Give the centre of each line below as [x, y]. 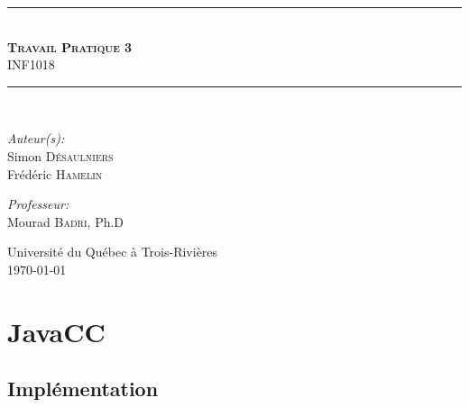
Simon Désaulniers [60, 155]
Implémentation [83, 389]
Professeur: [38, 204]
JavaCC [56, 331]
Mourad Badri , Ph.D [66, 221]
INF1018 [31, 64]
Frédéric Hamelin [55, 173]
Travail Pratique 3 [70, 46]
